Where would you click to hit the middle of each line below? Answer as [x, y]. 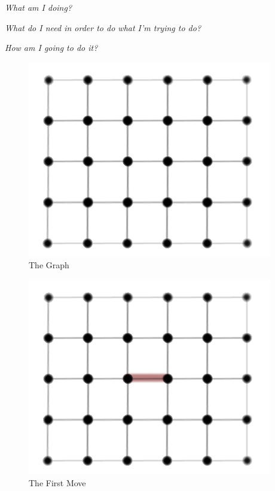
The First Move [57, 482]
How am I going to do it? [51, 48]
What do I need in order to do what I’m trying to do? [103, 27]
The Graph [49, 265]
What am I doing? [39, 7]
